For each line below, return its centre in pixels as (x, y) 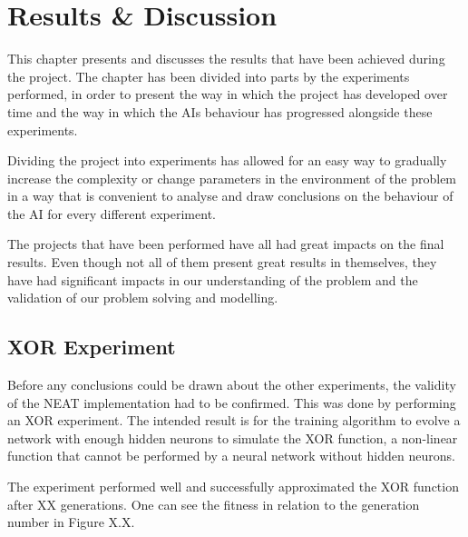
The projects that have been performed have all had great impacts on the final (226, 244)
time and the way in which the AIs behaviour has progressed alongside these (220, 111)
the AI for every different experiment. (112, 213)
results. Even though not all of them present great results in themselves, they (222, 262)
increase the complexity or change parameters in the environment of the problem (232, 178)
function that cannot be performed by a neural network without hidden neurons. (231, 456)
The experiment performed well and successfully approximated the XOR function (233, 487)
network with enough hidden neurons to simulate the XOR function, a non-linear (233, 438)
